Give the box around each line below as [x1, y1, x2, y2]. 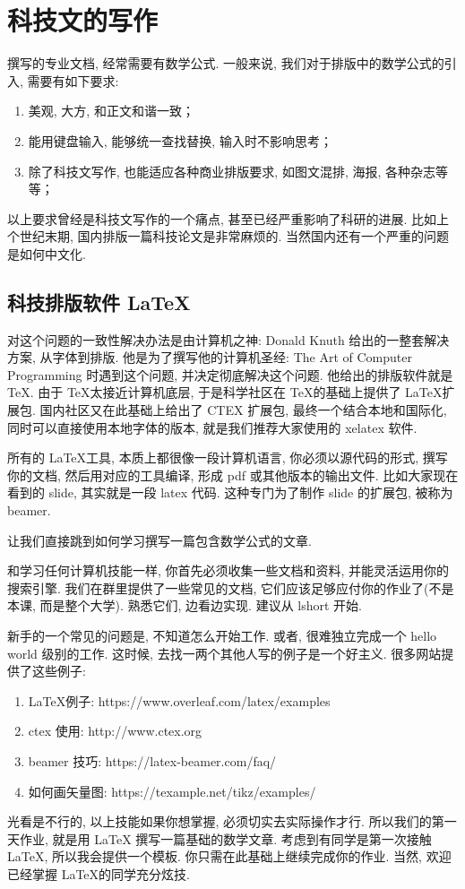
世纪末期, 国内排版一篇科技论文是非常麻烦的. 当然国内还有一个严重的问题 [19, 227, 450, 246]
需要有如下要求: [27, 71, 119, 90]
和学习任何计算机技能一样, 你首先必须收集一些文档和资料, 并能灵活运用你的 [7, 561, 450, 580]
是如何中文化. [7, 244, 86, 263]
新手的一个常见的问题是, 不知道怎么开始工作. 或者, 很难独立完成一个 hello [7, 626, 437, 644]
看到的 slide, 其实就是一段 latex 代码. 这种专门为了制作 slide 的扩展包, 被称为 [7, 483, 453, 502]
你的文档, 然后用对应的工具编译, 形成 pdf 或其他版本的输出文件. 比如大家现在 [7, 465, 459, 484]
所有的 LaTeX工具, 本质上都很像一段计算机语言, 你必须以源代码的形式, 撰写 [7, 448, 448, 467]
